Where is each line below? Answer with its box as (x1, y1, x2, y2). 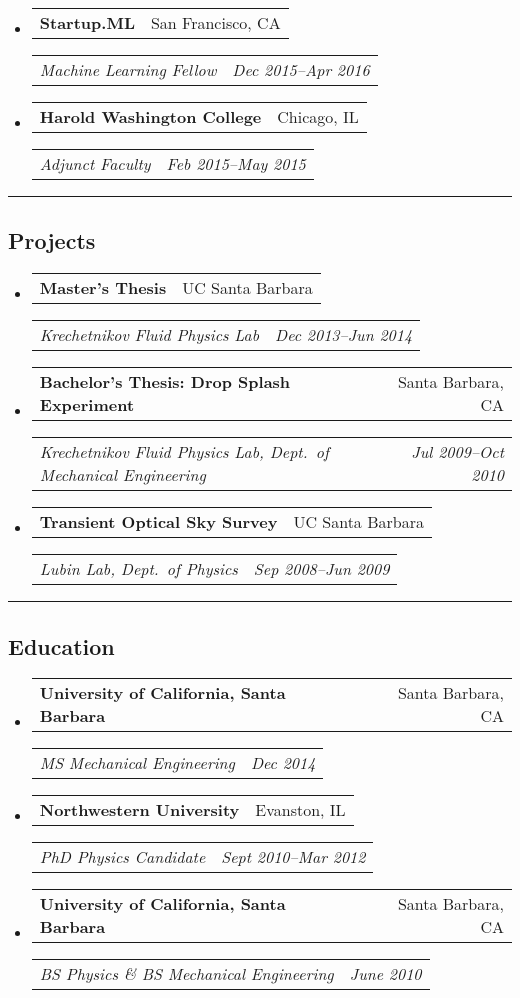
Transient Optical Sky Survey (39, 510, 278, 534)
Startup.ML (39, 11, 135, 34)
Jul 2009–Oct (411, 440, 504, 464)
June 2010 (349, 962, 422, 986)
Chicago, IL (277, 105, 359, 128)
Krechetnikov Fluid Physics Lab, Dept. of (39, 440, 329, 464)
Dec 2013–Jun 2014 (275, 323, 413, 347)
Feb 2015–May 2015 (166, 152, 306, 175)
